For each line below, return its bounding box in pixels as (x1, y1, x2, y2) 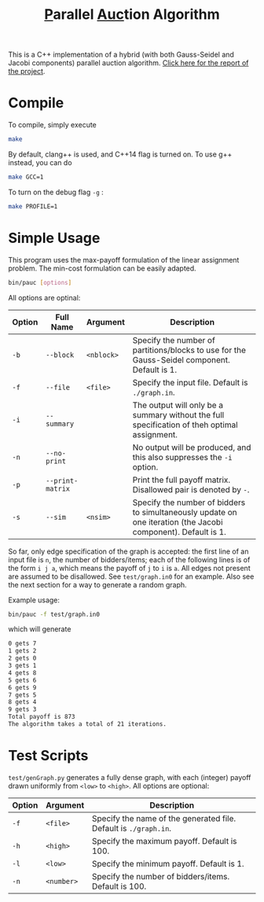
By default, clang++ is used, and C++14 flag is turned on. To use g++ (8, 149, 233, 159)
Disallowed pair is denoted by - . (132, 484, 250, 495)
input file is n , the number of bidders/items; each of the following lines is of (8, 554, 251, 564)
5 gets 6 (8, 676, 37, 684)
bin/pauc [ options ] (8, 278, 72, 286)
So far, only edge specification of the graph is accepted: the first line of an (8, 547, 249, 556)
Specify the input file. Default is (132, 377, 248, 388)
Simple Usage (8, 229, 101, 247)
